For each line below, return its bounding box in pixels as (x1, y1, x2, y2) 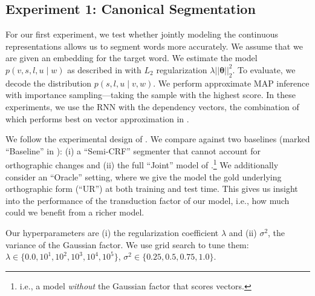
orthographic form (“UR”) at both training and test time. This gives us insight (5, 182, 298, 195)
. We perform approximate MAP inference (153, 76, 310, 89)
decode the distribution (5, 76, 92, 89)
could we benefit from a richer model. (5, 206, 145, 219)
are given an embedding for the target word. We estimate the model (5, 51, 258, 64)
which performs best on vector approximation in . (5, 112, 189, 125)
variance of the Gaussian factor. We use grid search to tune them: (5, 238, 249, 251)
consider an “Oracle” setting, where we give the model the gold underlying (5, 170, 282, 183)
